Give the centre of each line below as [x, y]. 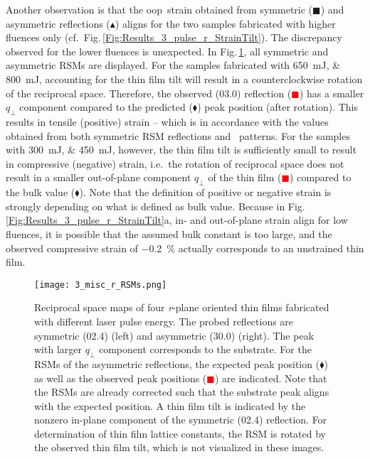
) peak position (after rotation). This [277, 107]
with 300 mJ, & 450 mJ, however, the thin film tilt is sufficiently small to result [181, 150]
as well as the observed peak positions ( [121, 378]
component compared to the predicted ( [106, 107]
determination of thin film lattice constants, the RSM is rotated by [180, 433]
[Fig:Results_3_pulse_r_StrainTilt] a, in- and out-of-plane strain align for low [177, 220]
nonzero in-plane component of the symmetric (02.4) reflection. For [181, 420]
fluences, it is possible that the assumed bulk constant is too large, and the [169, 233]
